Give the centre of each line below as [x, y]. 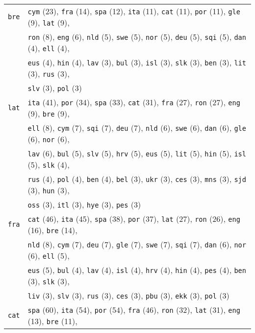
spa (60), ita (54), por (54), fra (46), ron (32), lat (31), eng [134, 310]
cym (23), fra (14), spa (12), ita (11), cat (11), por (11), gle [134, 11]
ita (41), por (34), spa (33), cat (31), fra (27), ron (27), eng [134, 102]
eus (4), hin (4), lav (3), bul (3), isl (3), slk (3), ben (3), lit [137, 62]
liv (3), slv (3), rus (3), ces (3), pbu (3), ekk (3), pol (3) [128, 295]
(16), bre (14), [52, 230]
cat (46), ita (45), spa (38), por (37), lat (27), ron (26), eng [134, 219]
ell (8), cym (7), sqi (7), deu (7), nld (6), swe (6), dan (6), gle [137, 128]
